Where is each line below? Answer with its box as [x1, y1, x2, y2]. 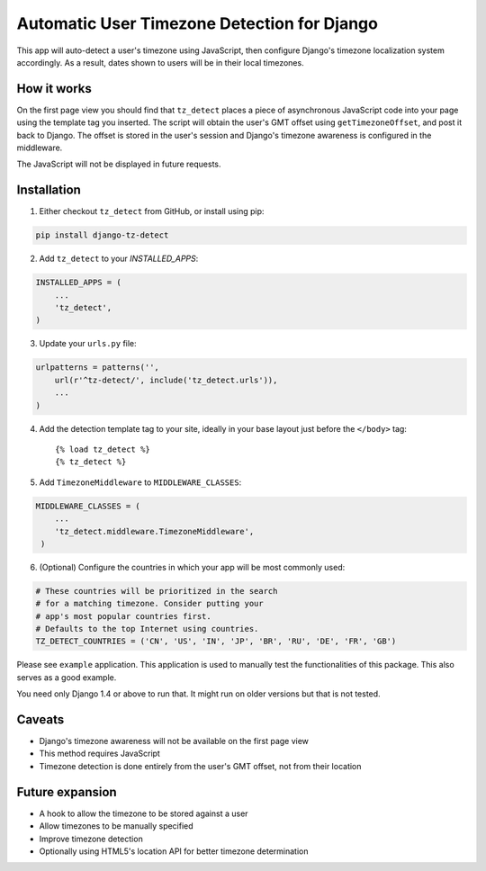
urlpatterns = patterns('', [35, 363, 159, 373]
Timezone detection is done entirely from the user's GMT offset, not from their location [39, 760, 362, 771]
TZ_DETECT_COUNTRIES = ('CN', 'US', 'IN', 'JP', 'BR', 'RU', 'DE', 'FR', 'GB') [35, 636, 397, 647]
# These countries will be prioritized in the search [35, 586, 278, 596]
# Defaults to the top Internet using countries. [35, 624, 259, 634]
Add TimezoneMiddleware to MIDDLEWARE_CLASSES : [39, 477, 242, 488]
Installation [16, 183, 81, 198]
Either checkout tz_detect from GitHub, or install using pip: [39, 206, 265, 217]
